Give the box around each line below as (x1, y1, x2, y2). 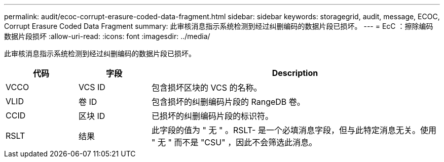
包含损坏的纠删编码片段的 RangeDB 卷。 (151, 97, 305, 107)
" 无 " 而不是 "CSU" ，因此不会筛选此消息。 (151, 137, 317, 147)
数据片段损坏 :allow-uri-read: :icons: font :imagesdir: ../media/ (4, 32, 210, 40)
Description (272, 68, 318, 78)
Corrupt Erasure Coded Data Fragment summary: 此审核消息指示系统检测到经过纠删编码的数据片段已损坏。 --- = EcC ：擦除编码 (4, 22, 433, 30)
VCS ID (78, 82, 105, 92)
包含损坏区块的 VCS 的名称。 (151, 83, 262, 93)
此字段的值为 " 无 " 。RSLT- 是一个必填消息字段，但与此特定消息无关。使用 (151, 125, 436, 135)
